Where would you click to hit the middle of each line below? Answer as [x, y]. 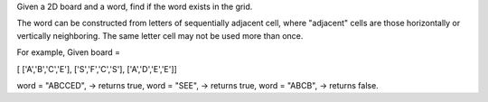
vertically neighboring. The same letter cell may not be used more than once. [160, 35]
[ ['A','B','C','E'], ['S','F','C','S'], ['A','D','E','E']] [97, 69]
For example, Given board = [69, 52]
